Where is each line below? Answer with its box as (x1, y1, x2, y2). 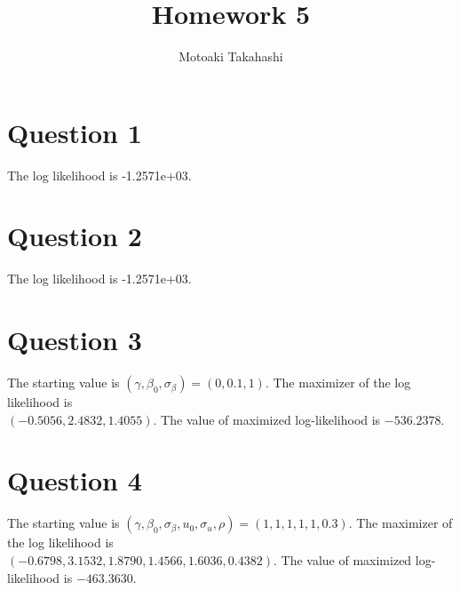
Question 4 (7, 462, 142, 498)
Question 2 (7, 218, 142, 254)
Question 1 (7, 114, 142, 150)
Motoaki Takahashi (178, 47, 283, 66)
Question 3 (7, 322, 142, 358)
